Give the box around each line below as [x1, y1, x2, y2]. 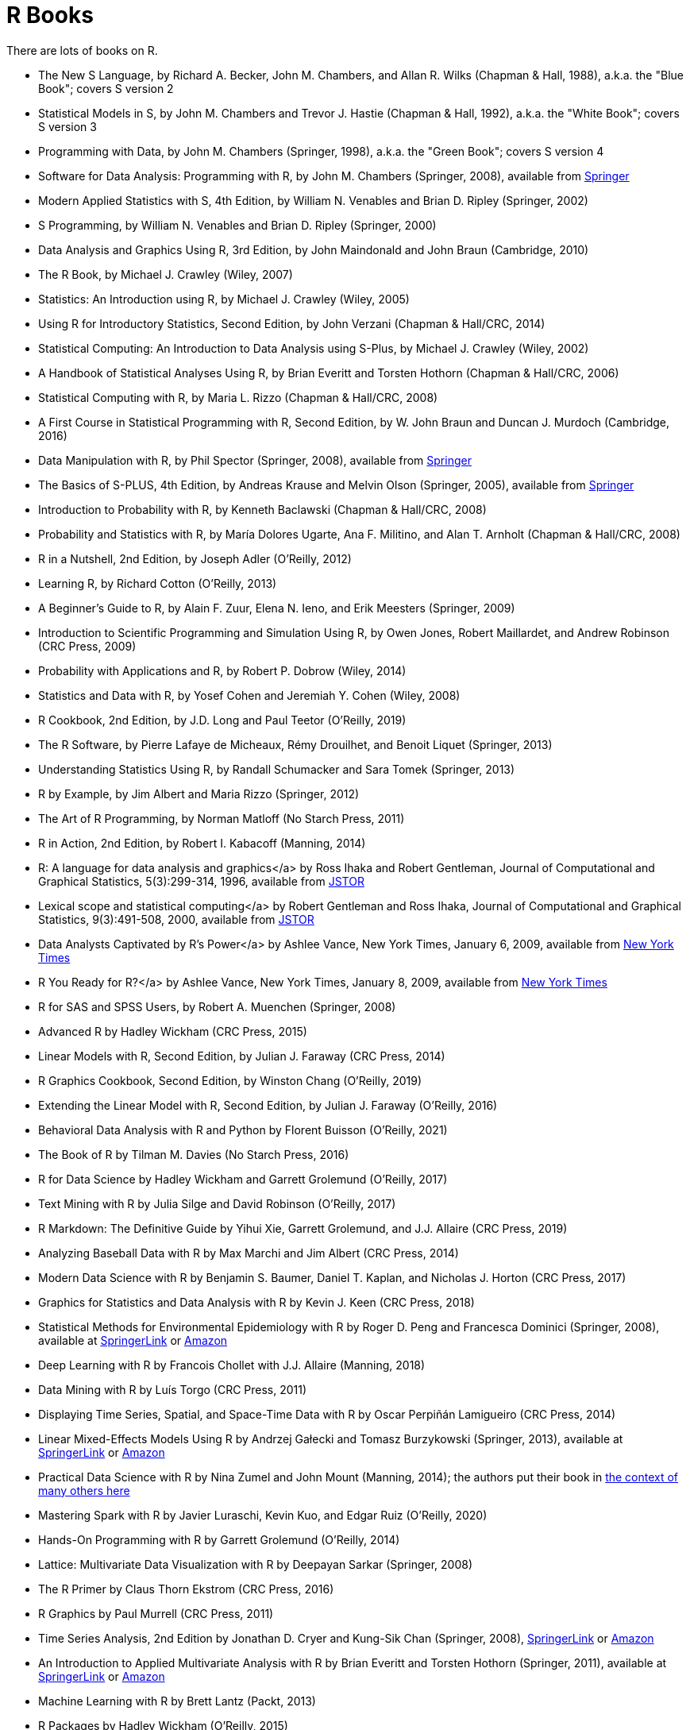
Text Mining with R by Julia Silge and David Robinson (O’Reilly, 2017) [38, 1196, 396, 1211]
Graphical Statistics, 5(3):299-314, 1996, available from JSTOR [38, 874, 364, 888]
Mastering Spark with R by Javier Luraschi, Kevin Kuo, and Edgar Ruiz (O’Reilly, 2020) [38, 1508, 488, 1522]
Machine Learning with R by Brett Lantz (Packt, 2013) [38, 1693, 316, 1708]
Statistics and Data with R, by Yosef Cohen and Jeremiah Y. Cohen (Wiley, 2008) [38, 688, 461, 702]
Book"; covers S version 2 [38, 81, 174, 95]
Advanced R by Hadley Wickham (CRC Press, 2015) [38, 1024, 307, 1038]
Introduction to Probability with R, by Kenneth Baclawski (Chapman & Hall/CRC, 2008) [38, 502, 487, 516]
